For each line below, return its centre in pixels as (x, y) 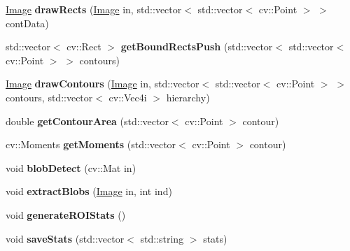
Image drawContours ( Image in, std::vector (103, 84)
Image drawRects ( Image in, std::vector (94, 9)
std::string (162, 238)
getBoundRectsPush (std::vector (197, 46)
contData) (27, 23)
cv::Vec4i (128, 97)
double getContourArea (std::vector (87, 121)
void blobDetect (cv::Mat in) (71, 167)
